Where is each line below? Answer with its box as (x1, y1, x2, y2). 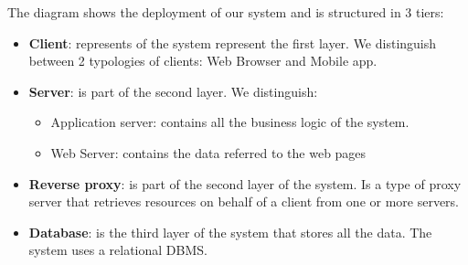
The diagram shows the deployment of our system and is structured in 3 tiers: (7, 3, 444, 21)
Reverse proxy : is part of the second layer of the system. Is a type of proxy (28, 174, 462, 193)
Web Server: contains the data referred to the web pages (50, 143, 367, 162)
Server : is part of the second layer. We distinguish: (28, 81, 318, 101)
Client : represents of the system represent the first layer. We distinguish (28, 33, 437, 52)
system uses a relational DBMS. (28, 240, 207, 260)
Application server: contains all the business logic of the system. (50, 112, 409, 132)
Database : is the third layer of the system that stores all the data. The (28, 222, 432, 241)
